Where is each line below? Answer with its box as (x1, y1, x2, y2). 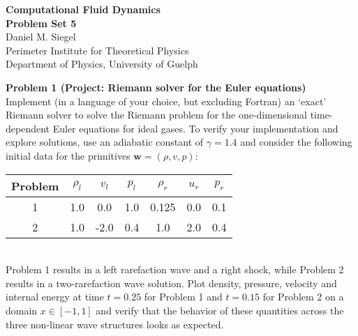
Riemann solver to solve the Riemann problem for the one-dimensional (6, 107, 307, 122)
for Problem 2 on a (262, 289, 344, 304)
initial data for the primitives (6, 148, 130, 162)
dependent (6, 121, 50, 135)
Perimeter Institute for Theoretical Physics (6, 43, 189, 57)
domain (6, 303, 38, 317)
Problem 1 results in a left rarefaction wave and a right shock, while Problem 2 (6, 262, 344, 277)
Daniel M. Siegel (6, 29, 76, 44)
